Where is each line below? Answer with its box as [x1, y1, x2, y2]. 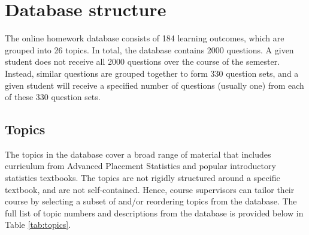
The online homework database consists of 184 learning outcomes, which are [5, 32, 284, 44]
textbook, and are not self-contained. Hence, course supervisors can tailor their [5, 183, 295, 195]
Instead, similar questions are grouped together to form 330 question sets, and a [5, 67, 299, 79]
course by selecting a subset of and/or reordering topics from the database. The [5, 195, 297, 207]
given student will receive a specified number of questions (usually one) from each [5, 79, 304, 91]
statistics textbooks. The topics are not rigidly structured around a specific [5, 171, 280, 184]
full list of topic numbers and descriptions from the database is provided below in [5, 206, 304, 219]
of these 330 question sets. [5, 91, 101, 103]
